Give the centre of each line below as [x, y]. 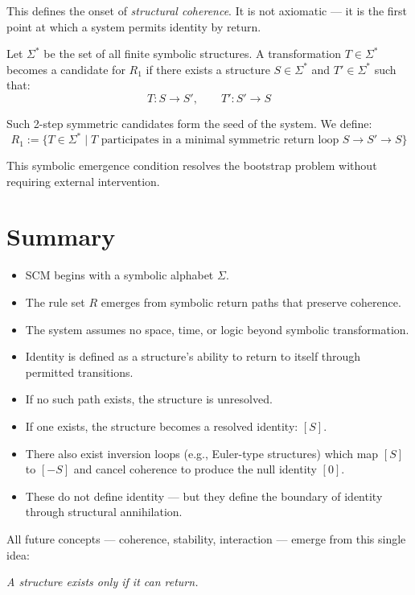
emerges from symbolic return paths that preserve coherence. [251, 302]
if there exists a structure [208, 69]
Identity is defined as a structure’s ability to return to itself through [193, 356]
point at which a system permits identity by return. [134, 26]
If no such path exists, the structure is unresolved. [149, 399]
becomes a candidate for [66, 69]
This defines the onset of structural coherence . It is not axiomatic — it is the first [207, 10]
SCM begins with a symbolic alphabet [119, 275]
